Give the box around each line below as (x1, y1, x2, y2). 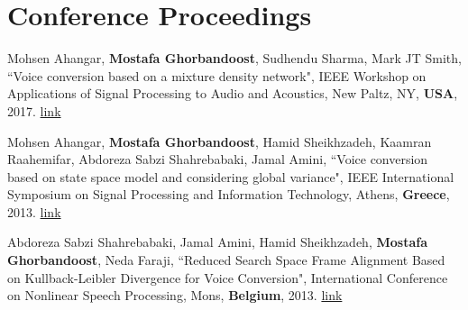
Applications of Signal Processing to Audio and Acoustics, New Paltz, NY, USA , (7, 84, 458, 103)
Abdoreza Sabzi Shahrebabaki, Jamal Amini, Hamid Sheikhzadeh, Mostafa (7, 232, 427, 251)
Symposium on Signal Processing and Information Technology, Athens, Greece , (7, 185, 450, 204)
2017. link (7, 101, 61, 120)
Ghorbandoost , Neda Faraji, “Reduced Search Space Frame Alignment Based (7, 251, 445, 269)
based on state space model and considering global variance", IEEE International (7, 167, 454, 186)
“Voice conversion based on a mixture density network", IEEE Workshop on (7, 66, 427, 85)
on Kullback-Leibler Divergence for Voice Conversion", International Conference (7, 268, 448, 287)
